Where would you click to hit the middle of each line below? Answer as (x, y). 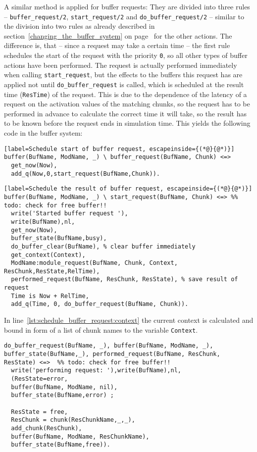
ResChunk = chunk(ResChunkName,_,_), (73, 420)
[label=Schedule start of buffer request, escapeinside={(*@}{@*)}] (119, 149)
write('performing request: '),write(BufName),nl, (96, 371)
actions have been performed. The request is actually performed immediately (121, 65)
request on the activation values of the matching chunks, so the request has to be (127, 104)
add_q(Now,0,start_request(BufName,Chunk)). (85, 174)
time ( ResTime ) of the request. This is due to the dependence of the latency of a (126, 94)
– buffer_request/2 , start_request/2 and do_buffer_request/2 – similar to (124, 16)
